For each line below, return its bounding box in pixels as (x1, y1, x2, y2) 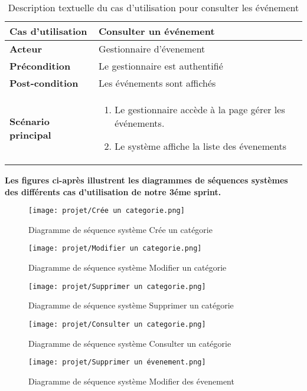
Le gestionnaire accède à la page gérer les (115, 103, 285, 116)
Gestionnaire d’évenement (99, 42, 205, 55)
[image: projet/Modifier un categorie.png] (28, 244, 202, 253)
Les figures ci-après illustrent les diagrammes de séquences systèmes (5, 174, 288, 186)
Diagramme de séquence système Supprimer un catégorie (28, 299, 234, 311)
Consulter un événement (99, 24, 215, 38)
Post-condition (9, 76, 79, 90)
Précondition (9, 59, 71, 73)
